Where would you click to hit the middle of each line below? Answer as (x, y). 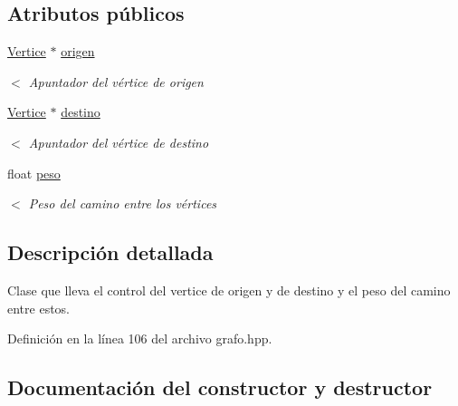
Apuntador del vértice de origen (116, 81)
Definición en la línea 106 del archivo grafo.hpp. (140, 338)
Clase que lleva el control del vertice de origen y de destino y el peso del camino (229, 290)
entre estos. (39, 308)
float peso (34, 173)
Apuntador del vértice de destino (119, 142)
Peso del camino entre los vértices (123, 203)
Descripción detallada (110, 252)
